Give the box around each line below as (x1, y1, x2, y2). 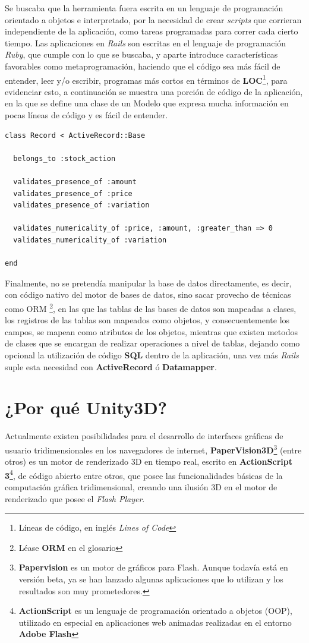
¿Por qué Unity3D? (5, 395, 168, 420)
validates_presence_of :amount (13, 177, 137, 186)
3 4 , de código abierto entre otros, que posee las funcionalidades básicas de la (5, 467, 283, 481)
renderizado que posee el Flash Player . (5, 492, 145, 505)
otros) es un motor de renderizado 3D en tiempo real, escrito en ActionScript (5, 455, 292, 468)
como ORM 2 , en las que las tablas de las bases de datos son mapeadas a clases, (5, 300, 297, 314)
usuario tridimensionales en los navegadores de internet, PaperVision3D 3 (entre (5, 442, 302, 456)
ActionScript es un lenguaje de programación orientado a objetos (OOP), (18, 604, 292, 617)
